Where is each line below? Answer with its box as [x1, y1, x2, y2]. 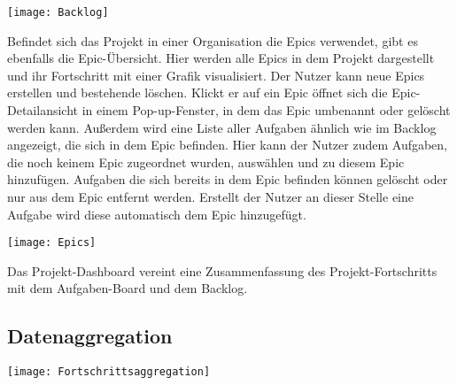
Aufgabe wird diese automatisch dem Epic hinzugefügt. [7, 204, 306, 223]
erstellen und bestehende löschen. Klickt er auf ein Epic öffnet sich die [7, 83, 388, 102]
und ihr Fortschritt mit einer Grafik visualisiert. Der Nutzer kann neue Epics [7, 65, 425, 84]
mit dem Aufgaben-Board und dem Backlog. [7, 279, 248, 297]
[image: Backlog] [7, 6, 109, 19]
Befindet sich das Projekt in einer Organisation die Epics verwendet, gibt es [7, 31, 418, 50]
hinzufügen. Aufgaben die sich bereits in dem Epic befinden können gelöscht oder [7, 170, 448, 189]
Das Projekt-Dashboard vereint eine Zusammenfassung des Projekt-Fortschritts [7, 261, 438, 280]
